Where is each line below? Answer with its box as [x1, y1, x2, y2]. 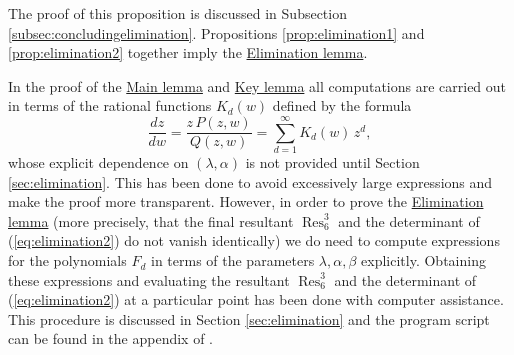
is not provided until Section [245, 152, 420, 173]
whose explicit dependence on [8, 152, 189, 173]
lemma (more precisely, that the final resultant [8, 210, 294, 231]
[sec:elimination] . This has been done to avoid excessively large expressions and [8, 171, 493, 192]
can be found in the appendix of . [8, 328, 214, 349]
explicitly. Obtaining [361, 250, 486, 271]
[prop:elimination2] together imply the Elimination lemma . [8, 42, 368, 63]
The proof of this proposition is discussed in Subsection [8, 3, 347, 23]
